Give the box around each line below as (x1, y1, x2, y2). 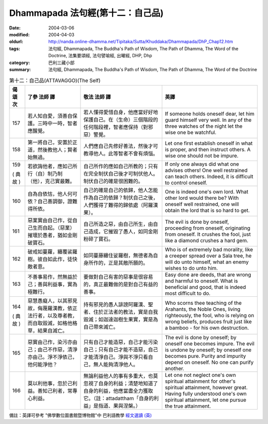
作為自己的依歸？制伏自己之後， (83, 194, 158, 201)
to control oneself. (164, 179, 207, 186)
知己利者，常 (42, 387, 73, 394)
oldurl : (9, 39, 23, 45)
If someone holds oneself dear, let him (164, 110, 255, 117)
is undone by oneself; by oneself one (164, 346, 252, 353)
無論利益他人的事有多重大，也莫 (83, 372, 158, 379)
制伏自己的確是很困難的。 (83, 177, 143, 184)
